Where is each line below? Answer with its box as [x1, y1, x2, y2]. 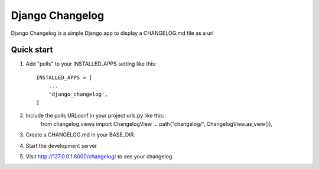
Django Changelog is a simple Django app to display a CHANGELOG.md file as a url [11, 30, 214, 37]
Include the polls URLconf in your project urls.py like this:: [25, 112, 167, 119]
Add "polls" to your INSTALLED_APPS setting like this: [25, 60, 157, 67]
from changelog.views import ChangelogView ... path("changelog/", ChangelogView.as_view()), [40, 120, 273, 127]
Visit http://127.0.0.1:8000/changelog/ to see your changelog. [25, 152, 174, 160]
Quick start [11, 45, 53, 55]
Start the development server [25, 142, 97, 149]
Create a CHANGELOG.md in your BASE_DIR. [25, 131, 135, 138]
